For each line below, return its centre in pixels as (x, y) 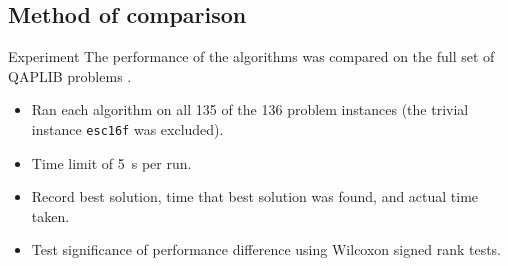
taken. (50, 215)
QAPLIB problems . (70, 75)
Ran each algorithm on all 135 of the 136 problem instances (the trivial (250, 109)
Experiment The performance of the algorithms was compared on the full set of (251, 56)
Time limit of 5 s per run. (111, 162)
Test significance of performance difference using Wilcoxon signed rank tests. (266, 249)
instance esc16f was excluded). (127, 128)
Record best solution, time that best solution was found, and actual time (255, 196)
